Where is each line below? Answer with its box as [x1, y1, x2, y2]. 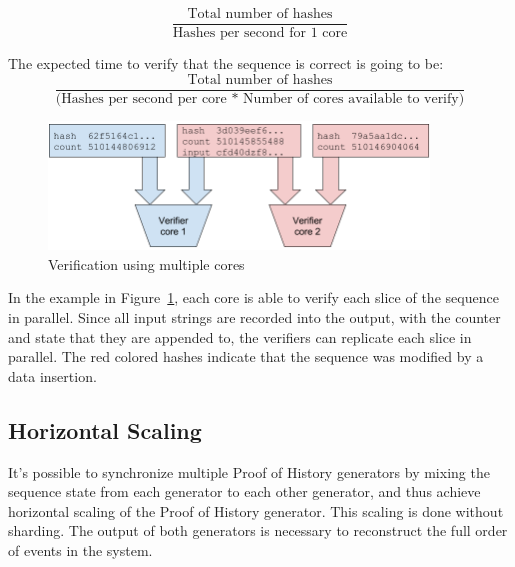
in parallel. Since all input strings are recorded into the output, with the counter [8, 307, 501, 328]
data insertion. [8, 365, 97, 386]
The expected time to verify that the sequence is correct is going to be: [8, 53, 444, 74]
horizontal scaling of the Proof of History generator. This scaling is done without [8, 500, 504, 521]
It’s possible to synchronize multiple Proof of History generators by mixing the [8, 461, 490, 482]
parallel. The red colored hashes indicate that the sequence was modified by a [8, 346, 484, 367]
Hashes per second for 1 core [172, 26, 348, 41]
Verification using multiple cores [48, 253, 245, 274]
